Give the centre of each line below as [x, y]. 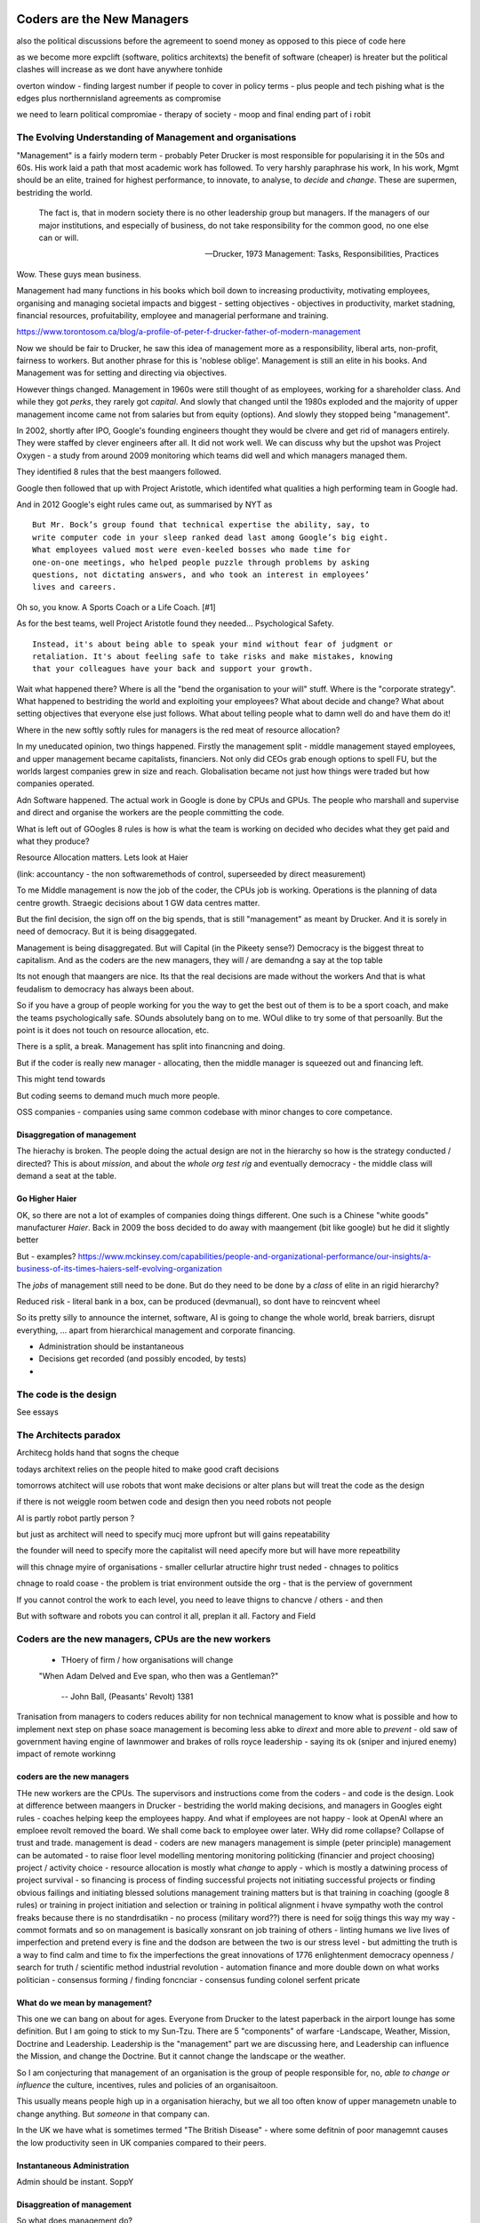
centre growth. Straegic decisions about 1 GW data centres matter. [138, 903]
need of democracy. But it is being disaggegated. [107, 931]
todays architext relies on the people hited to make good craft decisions [148, 1469]
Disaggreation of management [74, 2204]
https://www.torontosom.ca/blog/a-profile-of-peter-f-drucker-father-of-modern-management [188, 332]
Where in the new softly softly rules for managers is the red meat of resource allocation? [178, 730]
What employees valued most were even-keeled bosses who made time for [192, 550]
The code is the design [67, 1394]
